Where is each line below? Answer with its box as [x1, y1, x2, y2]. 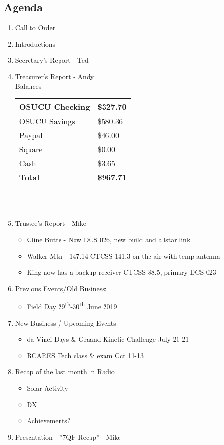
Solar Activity [27, 382, 68, 393]
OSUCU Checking [19, 101, 90, 112]
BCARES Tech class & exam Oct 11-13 [27, 350, 144, 360]
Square [19, 143, 43, 155]
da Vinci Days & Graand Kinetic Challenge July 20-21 [27, 334, 189, 344]
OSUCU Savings [19, 115, 75, 127]
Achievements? [27, 415, 71, 426]
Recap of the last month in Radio [15, 366, 115, 377]
